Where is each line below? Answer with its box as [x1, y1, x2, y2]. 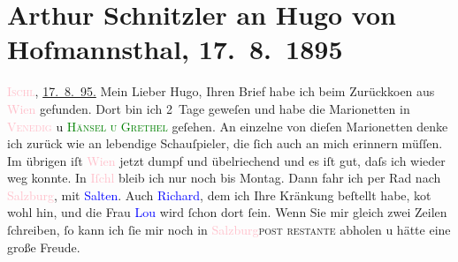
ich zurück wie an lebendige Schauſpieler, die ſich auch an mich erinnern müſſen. [7, 134, 443, 153]
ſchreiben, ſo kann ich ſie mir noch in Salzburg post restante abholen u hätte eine [7, 221, 451, 239]
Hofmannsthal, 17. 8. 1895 [7, 31, 343, 67]
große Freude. [7, 237, 80, 256]
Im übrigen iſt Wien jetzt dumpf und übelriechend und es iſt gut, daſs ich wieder [7, 151, 446, 169]
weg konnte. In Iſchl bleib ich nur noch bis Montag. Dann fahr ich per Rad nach [7, 168, 441, 187]
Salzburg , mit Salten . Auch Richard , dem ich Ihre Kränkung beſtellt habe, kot [7, 185, 431, 204]
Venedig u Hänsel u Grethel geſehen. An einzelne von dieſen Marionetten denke [7, 116, 448, 135]
